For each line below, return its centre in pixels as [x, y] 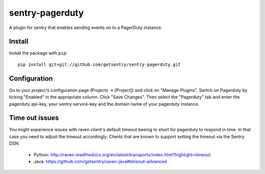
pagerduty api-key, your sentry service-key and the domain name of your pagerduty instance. [104, 104]
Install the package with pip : [38, 53]
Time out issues [34, 118]
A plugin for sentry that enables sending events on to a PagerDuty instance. [86, 28]
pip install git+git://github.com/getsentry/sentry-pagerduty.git [99, 64]
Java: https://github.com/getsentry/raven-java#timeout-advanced [100, 161]
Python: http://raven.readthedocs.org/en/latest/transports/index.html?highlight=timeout [122, 154]
